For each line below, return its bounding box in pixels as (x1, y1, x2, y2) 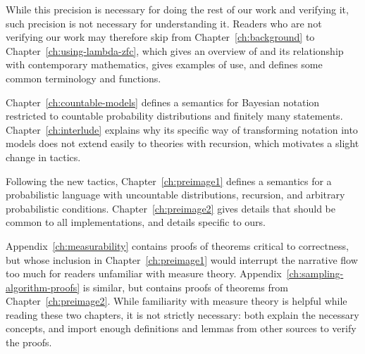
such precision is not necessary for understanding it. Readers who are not (6, 15, 322, 30)
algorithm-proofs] (6, 279, 80, 294)
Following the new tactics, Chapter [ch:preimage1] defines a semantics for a (6, 173, 332, 188)
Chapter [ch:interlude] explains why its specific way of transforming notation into (6, 122, 358, 137)
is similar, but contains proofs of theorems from (82, 279, 288, 294)
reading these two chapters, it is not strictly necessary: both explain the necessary (6, 307, 359, 322)
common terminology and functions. (6, 70, 161, 85)
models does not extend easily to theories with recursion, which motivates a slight (6, 136, 359, 151)
